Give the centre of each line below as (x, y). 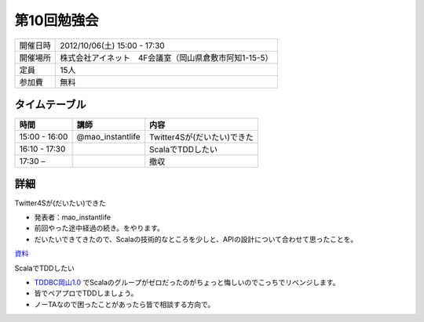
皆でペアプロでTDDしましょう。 (86, 293)
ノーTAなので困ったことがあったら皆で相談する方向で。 (124, 304)
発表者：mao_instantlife (73, 217)
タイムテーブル (50, 105)
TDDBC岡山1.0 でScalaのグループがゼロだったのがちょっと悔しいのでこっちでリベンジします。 (187, 282)
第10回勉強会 (57, 20)
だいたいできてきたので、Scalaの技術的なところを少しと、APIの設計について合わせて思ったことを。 (196, 239)
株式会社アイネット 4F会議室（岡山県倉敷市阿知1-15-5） (166, 57)
